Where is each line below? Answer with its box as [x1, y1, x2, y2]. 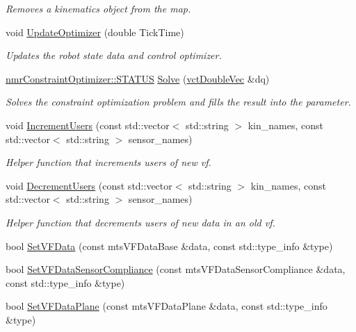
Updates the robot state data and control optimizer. [6, 48, 222, 63]
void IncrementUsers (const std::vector [6, 117, 170, 132]
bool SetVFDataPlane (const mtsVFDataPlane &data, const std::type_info [6, 299, 327, 313]
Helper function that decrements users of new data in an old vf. [6, 215, 275, 229]
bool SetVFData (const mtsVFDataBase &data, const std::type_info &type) [6, 238, 333, 253]
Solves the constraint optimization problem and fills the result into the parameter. [6, 94, 351, 109]
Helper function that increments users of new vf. [6, 155, 211, 169]
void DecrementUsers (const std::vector [6, 178, 172, 192]
